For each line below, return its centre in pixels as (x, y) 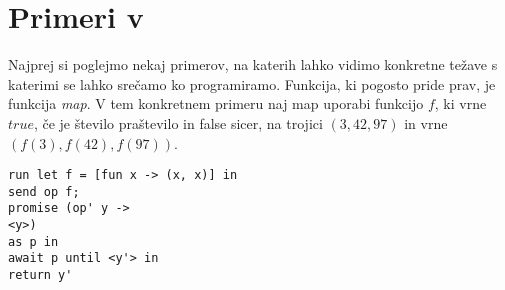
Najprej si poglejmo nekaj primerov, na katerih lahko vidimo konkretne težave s (253, 64)
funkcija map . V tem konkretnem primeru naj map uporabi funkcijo (216, 103)
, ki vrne (460, 103)
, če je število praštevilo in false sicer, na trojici (178, 122)
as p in (33, 241)
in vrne (426, 122)
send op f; (44, 191)
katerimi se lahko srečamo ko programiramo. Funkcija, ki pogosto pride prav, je (252, 83)
